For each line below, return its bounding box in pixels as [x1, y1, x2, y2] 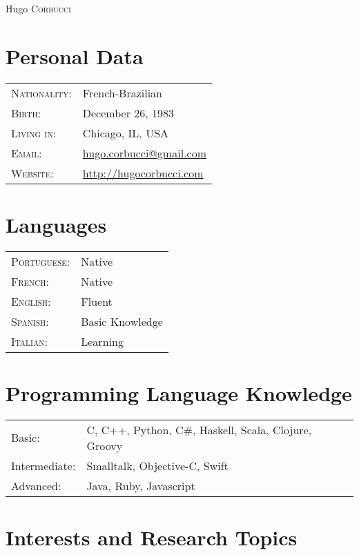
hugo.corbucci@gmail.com [82, 144, 206, 161]
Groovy [86, 437, 123, 454]
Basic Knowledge [81, 313, 163, 329]
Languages [6, 210, 107, 238]
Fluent [81, 293, 113, 309]
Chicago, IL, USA [82, 124, 169, 141]
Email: [11, 144, 42, 161]
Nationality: [11, 84, 72, 101]
